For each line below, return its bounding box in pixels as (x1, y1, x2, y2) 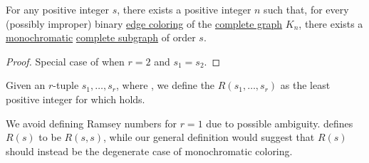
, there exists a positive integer (117, 2, 251, 16)
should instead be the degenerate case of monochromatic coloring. (6, 143, 293, 158)
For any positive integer (6, 2, 110, 16)
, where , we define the (116, 78, 215, 93)
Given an (6, 78, 46, 93)
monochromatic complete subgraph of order (6, 30, 196, 45)
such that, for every (264, 2, 349, 16)
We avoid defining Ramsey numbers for (6, 115, 177, 130)
